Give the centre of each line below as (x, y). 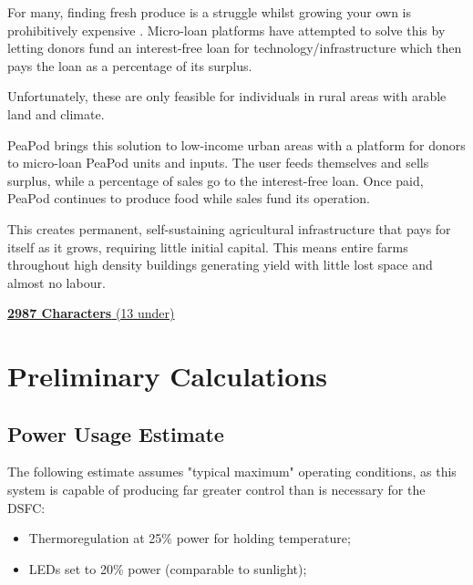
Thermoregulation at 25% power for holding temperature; (190, 538)
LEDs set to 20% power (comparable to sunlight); (168, 568)
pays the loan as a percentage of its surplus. (130, 65)
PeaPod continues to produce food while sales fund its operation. (189, 198)
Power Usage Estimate (116, 433)
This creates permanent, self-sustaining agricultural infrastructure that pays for (229, 228)
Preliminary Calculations (167, 376)
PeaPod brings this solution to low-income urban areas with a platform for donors (236, 144)
